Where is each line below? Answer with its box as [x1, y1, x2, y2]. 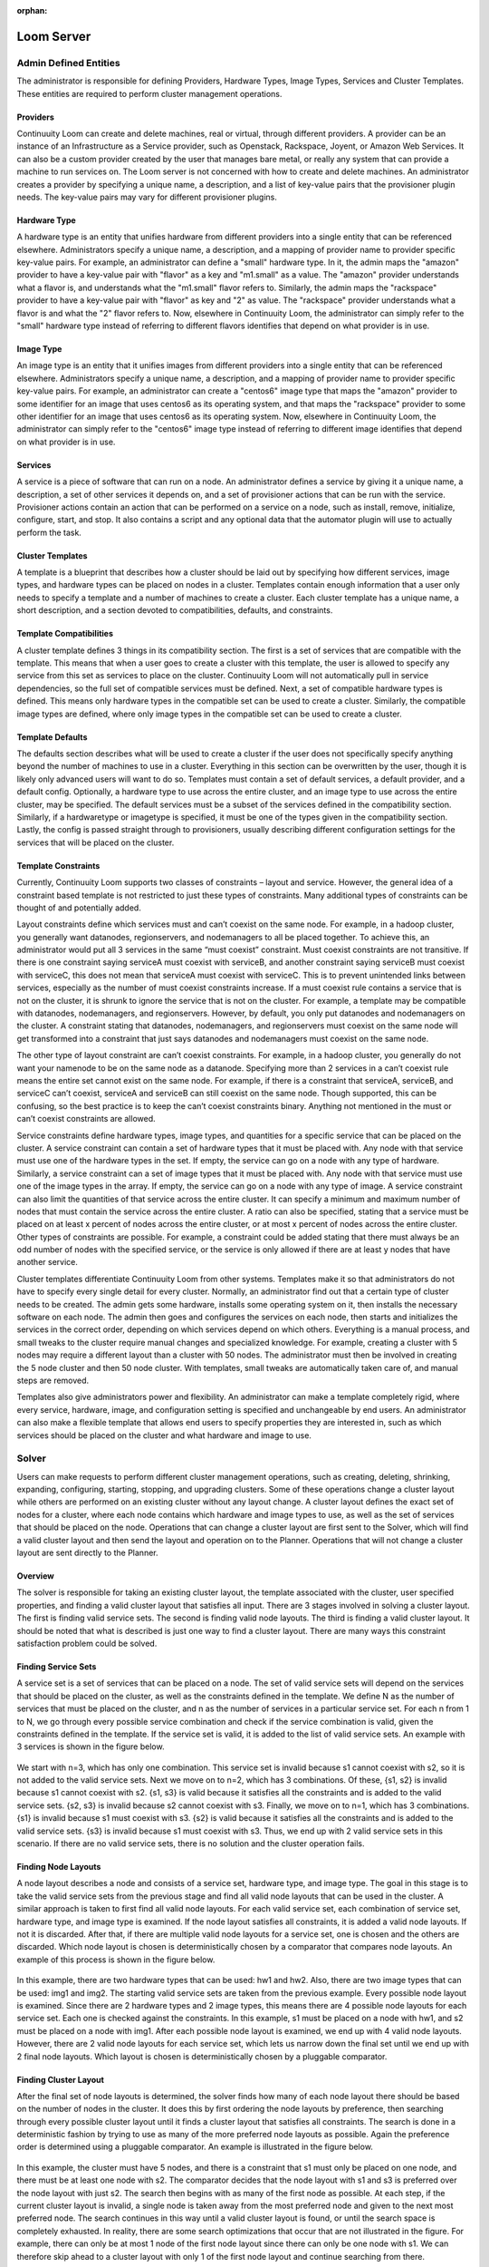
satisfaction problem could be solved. [16, 1638, 158, 1649]
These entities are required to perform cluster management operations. [16, 88, 283, 99]
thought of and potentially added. [16, 902, 142, 913]
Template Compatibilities [16, 628, 113, 639]
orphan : [16, 5, 48, 15]
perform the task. [16, 527, 81, 538]
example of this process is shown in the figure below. [16, 1954, 216, 1965]
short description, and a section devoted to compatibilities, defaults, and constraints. [16, 605, 333, 616]
